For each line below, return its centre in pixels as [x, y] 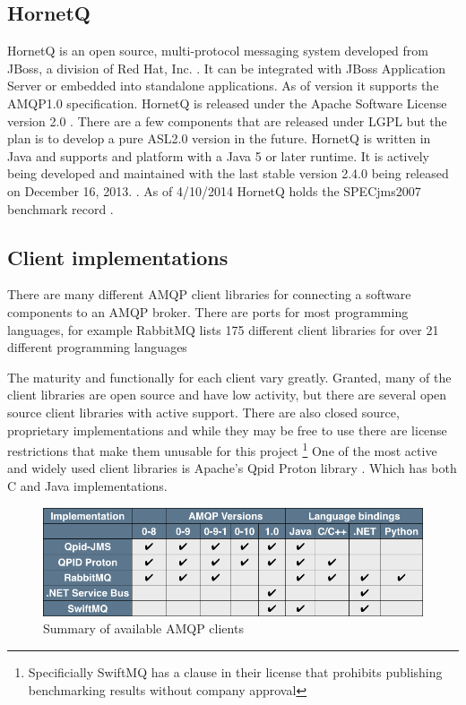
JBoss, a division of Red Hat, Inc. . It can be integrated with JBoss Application [227, 68]
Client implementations [118, 257]
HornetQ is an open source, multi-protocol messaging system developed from [218, 51]
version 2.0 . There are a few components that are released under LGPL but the [227, 120]
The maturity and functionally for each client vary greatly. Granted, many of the [229, 377]
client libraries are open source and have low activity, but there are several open [227, 395]
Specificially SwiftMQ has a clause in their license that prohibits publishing [235, 672]
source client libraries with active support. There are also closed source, [203, 412]
